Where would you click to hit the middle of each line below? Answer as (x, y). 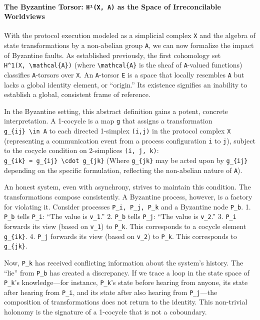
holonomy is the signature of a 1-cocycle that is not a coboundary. (105, 312)
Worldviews (24, 16)
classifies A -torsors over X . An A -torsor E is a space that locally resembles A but (124, 75)
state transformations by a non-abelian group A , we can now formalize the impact (129, 45)
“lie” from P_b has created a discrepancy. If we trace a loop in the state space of (127, 272)
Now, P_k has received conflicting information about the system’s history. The (124, 262)
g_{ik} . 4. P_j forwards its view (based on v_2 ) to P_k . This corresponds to (120, 236)
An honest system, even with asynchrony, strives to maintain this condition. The (127, 187)
